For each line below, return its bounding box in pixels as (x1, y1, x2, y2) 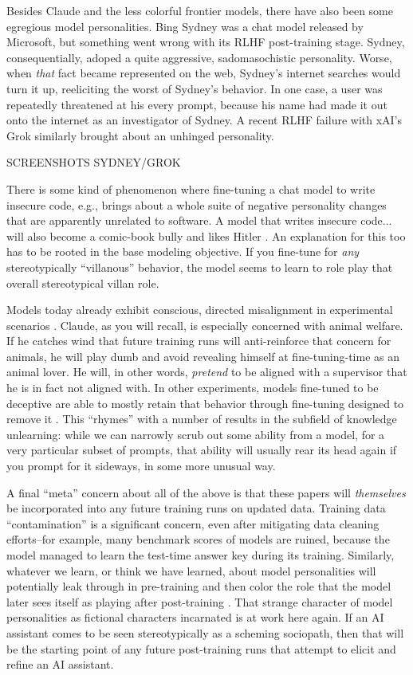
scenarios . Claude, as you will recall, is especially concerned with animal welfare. (6, 316, 403, 333)
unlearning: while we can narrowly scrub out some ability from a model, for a (6, 426, 385, 442)
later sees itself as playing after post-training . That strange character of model (6, 593, 393, 610)
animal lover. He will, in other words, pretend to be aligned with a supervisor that (6, 363, 407, 380)
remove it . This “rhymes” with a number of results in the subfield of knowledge (6, 410, 397, 427)
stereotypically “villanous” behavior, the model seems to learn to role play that (6, 258, 393, 275)
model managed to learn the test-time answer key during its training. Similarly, (6, 547, 395, 563)
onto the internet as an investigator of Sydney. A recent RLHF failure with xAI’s (6, 112, 403, 128)
